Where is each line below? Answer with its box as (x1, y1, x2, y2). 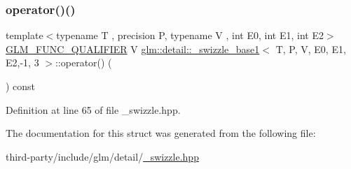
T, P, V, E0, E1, (275, 41, 346, 56)
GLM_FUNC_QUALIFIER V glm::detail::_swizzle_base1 (6, 41, 260, 56)
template (6, 28, 43, 43)
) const (6, 79, 36, 93)
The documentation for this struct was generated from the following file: (6, 126, 316, 140)
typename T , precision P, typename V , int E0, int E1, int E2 (56, 28, 324, 43)
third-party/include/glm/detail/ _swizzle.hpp (6, 149, 199, 163)
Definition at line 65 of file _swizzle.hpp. (6, 102, 181, 117)
